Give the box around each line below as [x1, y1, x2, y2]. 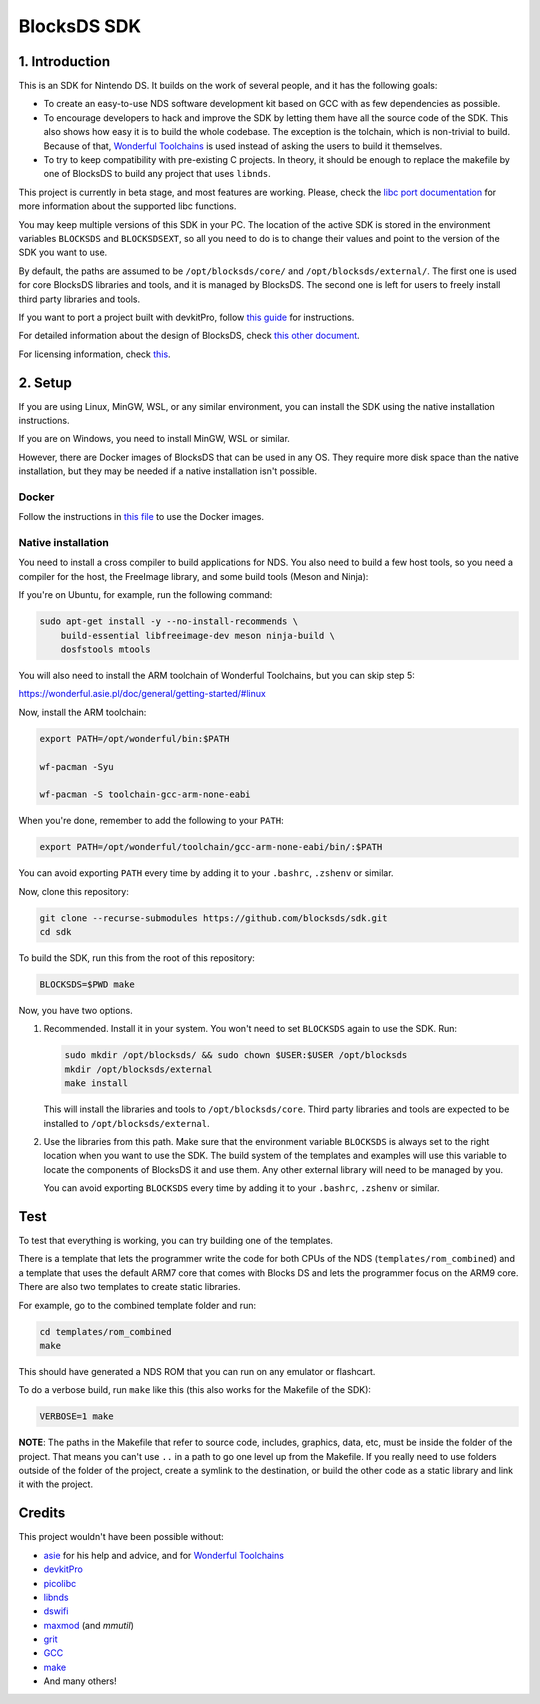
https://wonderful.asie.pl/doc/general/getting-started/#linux [18, 688, 267, 700]
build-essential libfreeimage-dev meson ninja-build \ [60, 630, 335, 641]
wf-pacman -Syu [39, 761, 114, 772]
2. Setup [18, 374, 72, 391]
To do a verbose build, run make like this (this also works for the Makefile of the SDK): [18, 1384, 372, 1396]
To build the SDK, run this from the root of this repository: [18, 952, 255, 964]
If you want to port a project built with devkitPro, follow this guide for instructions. [18, 311, 355, 323]
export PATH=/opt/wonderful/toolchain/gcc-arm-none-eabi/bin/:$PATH [39, 841, 383, 853]
